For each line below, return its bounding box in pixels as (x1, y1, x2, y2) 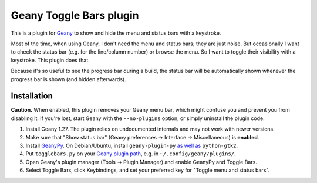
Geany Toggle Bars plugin (11, 9, 139, 22)
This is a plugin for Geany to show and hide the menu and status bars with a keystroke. (11, 29, 221, 36)
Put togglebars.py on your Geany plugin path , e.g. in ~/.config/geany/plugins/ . (25, 150, 236, 157)
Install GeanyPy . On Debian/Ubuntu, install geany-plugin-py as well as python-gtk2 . (25, 142, 238, 149)
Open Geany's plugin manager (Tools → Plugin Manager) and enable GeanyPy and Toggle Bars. (25, 158, 258, 165)
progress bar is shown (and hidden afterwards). (11, 75, 126, 82)
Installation (11, 91, 53, 101)
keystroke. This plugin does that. (11, 56, 90, 64)
